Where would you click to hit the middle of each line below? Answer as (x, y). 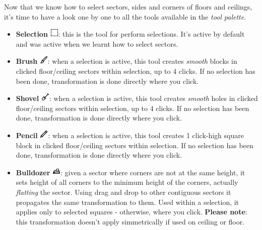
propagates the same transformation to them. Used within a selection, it (127, 202)
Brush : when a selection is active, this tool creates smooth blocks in (126, 61)
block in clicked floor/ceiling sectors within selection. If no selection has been (135, 145)
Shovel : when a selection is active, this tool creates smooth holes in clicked (137, 98)
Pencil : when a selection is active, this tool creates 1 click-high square (130, 135)
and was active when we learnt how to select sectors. (97, 43)
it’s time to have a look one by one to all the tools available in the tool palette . (125, 16)
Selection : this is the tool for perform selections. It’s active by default (130, 34)
